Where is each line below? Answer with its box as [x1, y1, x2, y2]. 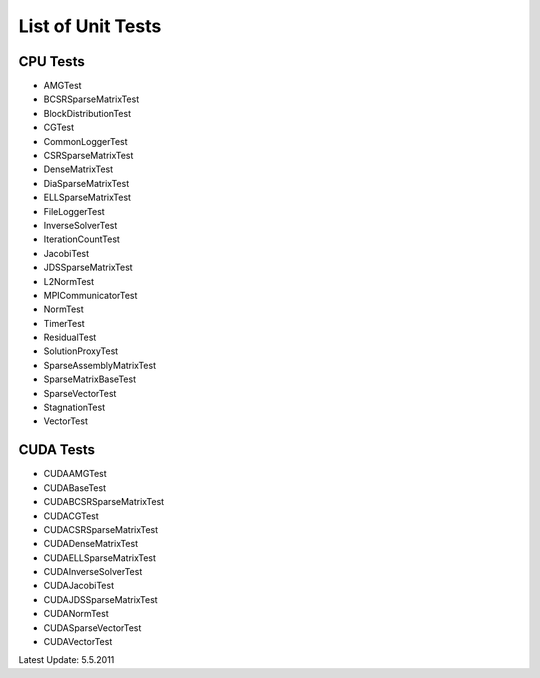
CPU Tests [18, 53, 85, 70]
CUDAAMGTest [43, 468, 107, 480]
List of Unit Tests [18, 15, 162, 37]
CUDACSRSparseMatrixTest [43, 523, 159, 535]
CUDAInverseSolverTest [43, 566, 143, 578]
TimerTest [43, 317, 85, 329]
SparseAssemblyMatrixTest [43, 359, 157, 371]
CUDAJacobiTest [43, 580, 115, 592]
